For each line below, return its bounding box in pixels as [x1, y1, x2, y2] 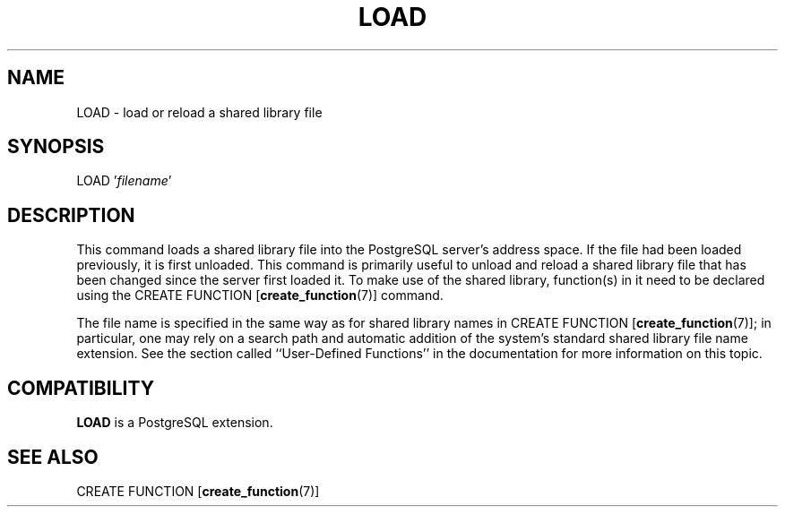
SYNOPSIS [7, 135, 105, 158]
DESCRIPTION [7, 203, 135, 227]
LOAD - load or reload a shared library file [76, 104, 323, 120]
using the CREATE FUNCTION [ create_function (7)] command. [76, 287, 444, 304]
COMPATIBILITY [7, 376, 154, 399]
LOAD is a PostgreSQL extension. [76, 415, 273, 431]
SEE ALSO [7, 445, 99, 468]
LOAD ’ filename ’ [76, 173, 172, 189]
